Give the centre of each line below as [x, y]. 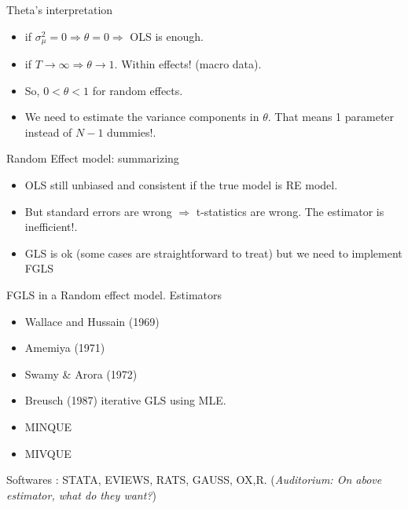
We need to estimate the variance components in [142, 117]
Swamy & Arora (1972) [81, 374]
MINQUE [48, 426]
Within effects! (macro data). [191, 64]
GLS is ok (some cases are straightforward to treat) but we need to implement [213, 253]
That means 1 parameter [334, 117]
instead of [48, 132]
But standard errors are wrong [98, 211]
